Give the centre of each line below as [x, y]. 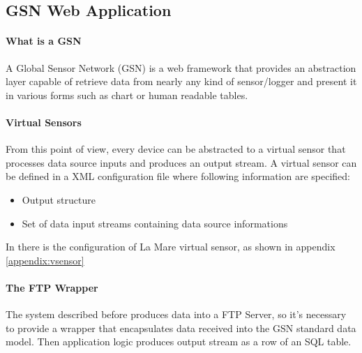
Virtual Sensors [44, 122]
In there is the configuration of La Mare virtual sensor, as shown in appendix [171, 247]
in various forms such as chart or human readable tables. [127, 95]
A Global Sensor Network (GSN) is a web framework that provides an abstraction [181, 67]
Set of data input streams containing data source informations [155, 223]
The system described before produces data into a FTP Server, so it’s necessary [176, 314]
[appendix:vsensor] [45, 260]
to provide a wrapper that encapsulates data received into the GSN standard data [181, 328]
